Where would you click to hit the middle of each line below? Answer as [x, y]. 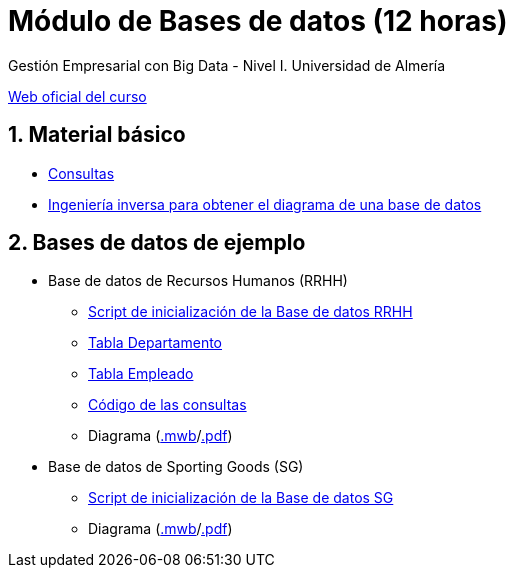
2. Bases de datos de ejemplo [157, 243]
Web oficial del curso [77, 96]
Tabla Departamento [155, 343]
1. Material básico [97, 135]
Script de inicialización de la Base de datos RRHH [250, 312]
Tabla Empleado [141, 374]
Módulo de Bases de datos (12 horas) [258, 21]
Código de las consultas [167, 405]
